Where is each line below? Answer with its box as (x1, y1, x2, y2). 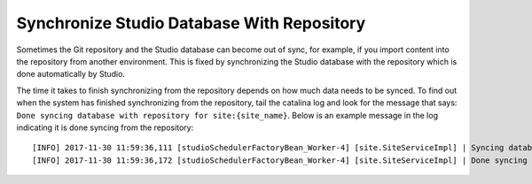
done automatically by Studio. (16, 69, 126, 80)
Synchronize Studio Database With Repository (16, 13, 366, 33)
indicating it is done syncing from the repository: (16, 122, 194, 133)
